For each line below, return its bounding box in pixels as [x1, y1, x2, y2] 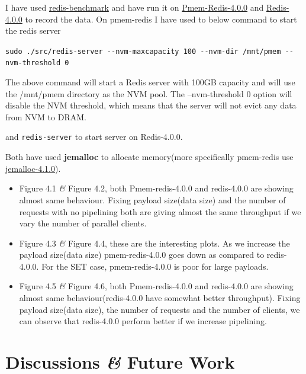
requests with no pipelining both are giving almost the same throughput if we [19, 205, 301, 218]
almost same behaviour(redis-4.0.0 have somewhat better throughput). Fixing [19, 292, 301, 304]
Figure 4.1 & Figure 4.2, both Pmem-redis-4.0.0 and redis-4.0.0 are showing [19, 182, 294, 194]
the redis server [5, 24, 61, 37]
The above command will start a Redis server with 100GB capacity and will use [5, 76, 295, 88]
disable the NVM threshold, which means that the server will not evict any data [5, 99, 297, 111]
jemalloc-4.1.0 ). [5, 162, 61, 174]
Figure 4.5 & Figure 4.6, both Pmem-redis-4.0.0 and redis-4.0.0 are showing [19, 280, 294, 292]
